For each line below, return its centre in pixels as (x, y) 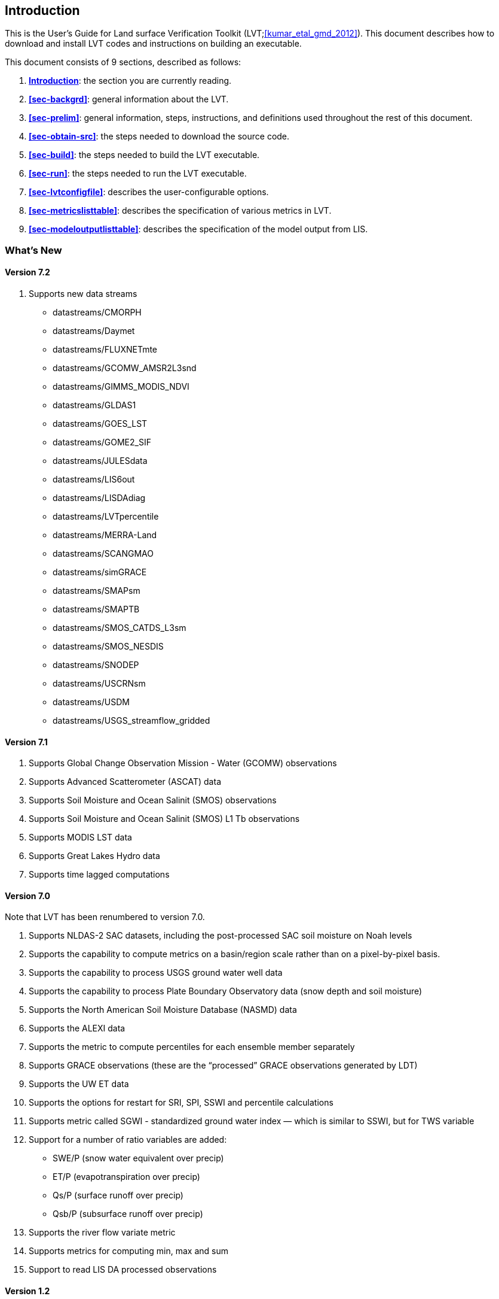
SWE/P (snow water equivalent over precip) (138, 1158)
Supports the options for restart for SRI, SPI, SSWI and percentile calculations (181, 1103)
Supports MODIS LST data (80, 837)
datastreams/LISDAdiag (99, 498)
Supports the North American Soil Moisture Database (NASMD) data (163, 1010)
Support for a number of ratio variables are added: (128, 1140)
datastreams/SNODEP (96, 665)
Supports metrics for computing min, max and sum (129, 1251)
